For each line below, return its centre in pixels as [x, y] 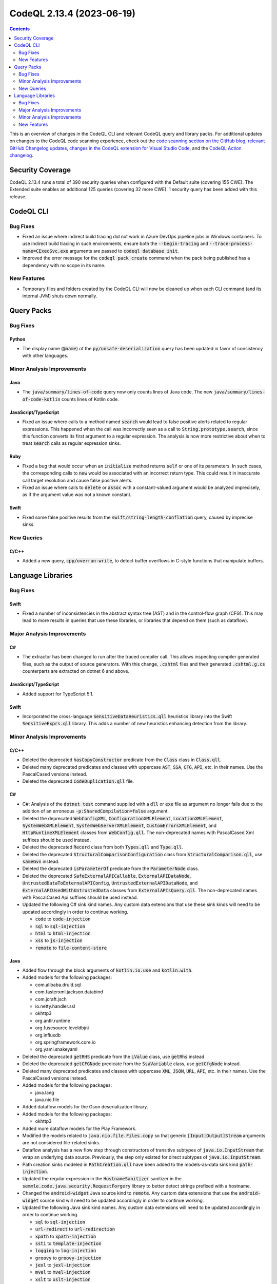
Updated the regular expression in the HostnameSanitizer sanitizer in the [102, 1179]
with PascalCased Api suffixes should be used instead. [80, 897]
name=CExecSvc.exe [45, 251]
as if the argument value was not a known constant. [77, 495]
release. [18, 196]
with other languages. [45, 356]
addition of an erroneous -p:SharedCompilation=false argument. [96, 811]
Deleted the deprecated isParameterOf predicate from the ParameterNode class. [111, 868]
